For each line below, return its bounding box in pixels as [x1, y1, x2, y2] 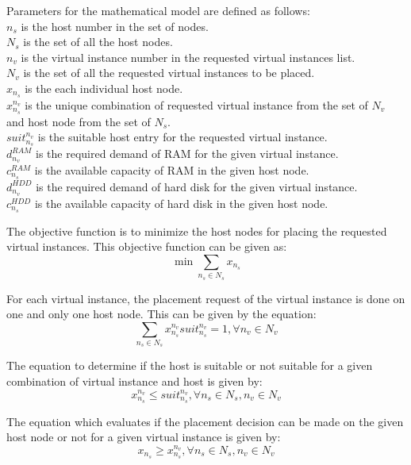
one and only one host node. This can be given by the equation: [6, 306, 317, 322]
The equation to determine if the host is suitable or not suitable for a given [6, 357, 373, 374]
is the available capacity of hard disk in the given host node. [34, 194, 328, 211]
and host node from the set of [6, 113, 151, 129]
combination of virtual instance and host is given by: [6, 373, 263, 390]
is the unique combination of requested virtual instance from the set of [25, 96, 368, 113]
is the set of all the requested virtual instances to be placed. [23, 64, 315, 81]
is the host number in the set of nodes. [21, 17, 209, 34]
